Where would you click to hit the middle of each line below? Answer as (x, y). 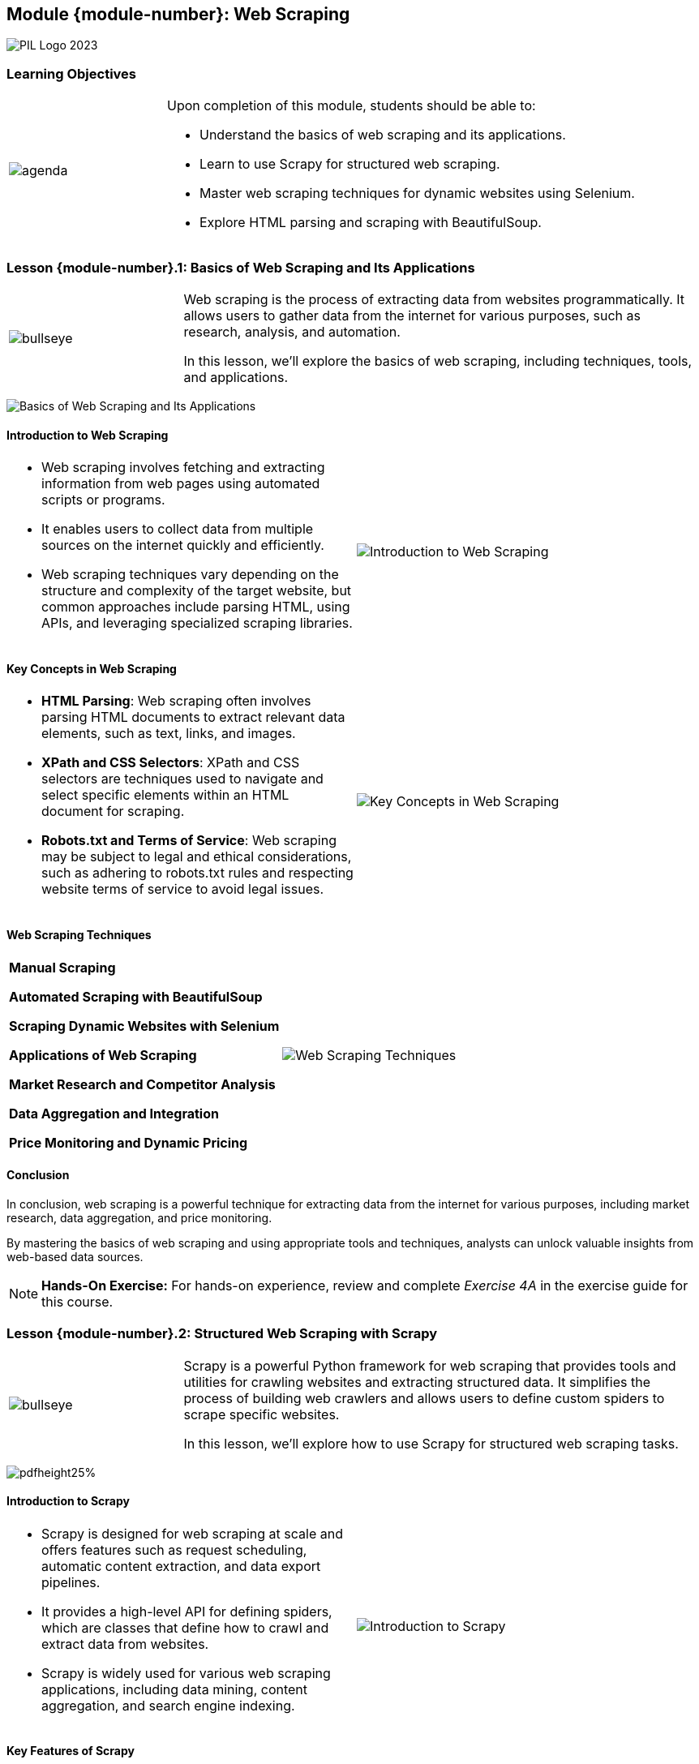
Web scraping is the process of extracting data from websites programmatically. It (434, 299)
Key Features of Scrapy (71, 1751)
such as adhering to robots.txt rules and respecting (197, 873)
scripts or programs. (103, 500)
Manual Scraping (62, 967)
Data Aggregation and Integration (114, 1113)
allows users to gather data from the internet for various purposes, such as (412, 315)
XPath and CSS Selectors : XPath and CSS (171, 763)
